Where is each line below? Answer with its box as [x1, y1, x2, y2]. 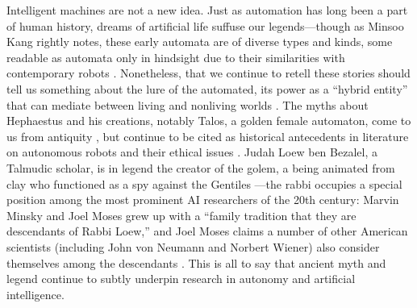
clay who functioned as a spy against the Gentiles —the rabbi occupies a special [6, 175, 402, 192]
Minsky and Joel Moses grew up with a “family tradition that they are [6, 206, 357, 223]
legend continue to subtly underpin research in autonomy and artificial [6, 270, 356, 287]
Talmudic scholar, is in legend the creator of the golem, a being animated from [6, 159, 395, 176]
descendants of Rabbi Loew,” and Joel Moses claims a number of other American [6, 223, 408, 239]
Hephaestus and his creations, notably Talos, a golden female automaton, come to [6, 112, 411, 129]
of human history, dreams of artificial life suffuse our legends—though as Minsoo [6, 17, 404, 34]
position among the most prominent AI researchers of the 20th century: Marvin [6, 191, 399, 208]
